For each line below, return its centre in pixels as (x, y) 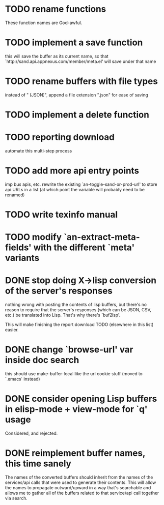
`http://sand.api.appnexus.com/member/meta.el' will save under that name (81, 61)
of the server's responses (59, 291)
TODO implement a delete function (77, 115)
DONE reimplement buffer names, (75, 453)
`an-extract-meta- (102, 237)
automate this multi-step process (39, 150)
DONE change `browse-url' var (69, 350)
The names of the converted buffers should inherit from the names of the (79, 477)
